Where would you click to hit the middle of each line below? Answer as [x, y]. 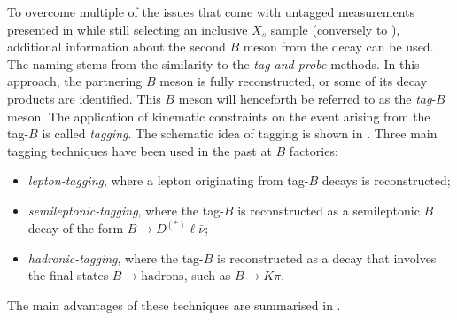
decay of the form [76, 227]
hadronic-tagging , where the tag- [116, 258]
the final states [68, 275]
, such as [207, 275]
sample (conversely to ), [335, 29]
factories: [314, 150]
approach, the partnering [75, 81]
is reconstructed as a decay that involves [327, 258]
